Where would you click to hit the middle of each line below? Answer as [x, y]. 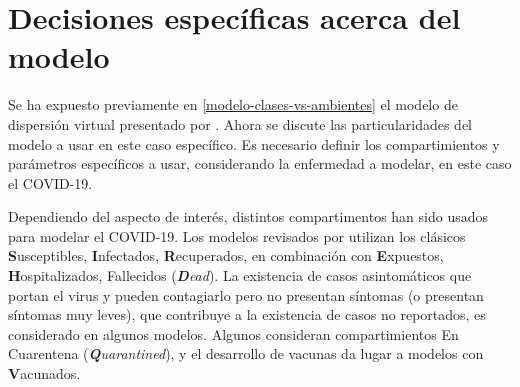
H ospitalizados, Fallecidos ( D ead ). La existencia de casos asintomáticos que [240, 275]
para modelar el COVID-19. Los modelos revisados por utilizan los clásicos [237, 235]
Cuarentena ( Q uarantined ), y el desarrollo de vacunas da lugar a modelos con [246, 353]
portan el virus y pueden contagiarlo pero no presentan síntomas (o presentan [246, 294]
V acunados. [44, 373]
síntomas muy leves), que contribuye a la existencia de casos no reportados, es [247, 314]
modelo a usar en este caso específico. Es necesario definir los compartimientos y [254, 143]
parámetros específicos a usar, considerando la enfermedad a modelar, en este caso [260, 163]
